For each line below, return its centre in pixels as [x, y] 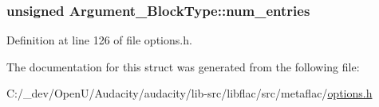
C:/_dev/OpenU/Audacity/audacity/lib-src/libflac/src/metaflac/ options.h [189, 93]
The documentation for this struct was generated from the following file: [183, 66]
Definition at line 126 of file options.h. [99, 40]
